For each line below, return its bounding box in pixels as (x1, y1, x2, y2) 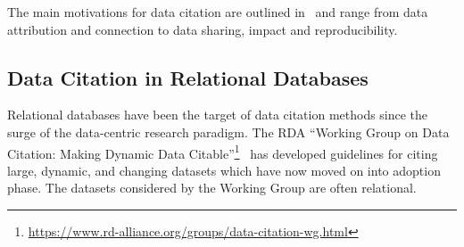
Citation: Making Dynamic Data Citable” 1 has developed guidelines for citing (7, 141, 438, 162)
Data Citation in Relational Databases (7, 63, 369, 91)
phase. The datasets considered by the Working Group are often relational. (7, 178, 417, 197)
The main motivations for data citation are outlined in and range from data (7, 3, 428, 21)
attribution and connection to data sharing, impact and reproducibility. (7, 20, 398, 38)
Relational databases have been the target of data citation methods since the (7, 105, 428, 124)
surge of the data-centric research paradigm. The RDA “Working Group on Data (7, 122, 450, 141)
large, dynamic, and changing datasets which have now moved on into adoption (7, 161, 441, 179)
